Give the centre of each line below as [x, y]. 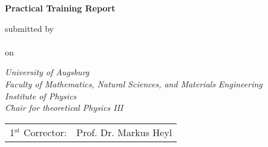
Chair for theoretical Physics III [64, 108]
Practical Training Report [60, 8]
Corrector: [45, 132]
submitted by [29, 28]
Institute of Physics [41, 95]
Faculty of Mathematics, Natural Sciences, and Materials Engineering [134, 83]
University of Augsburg [47, 72]
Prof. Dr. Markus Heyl [124, 132]
